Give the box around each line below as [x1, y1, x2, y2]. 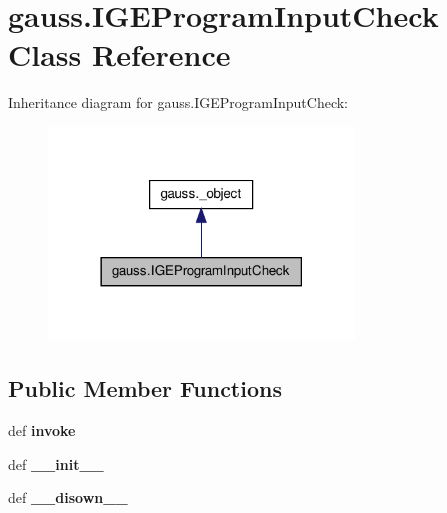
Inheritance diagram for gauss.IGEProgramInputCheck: [8, 92, 348, 113]
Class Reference [8, 34, 231, 75]
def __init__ [8, 453, 104, 474]
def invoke [8, 420, 76, 441]
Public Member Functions [8, 373, 282, 404]
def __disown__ [8, 487, 128, 508]
